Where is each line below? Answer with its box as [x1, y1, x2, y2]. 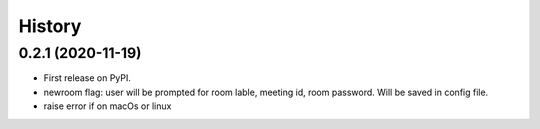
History [18, 15, 82, 37]
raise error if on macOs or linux [43, 100, 172, 112]
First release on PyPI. [43, 72, 132, 84]
